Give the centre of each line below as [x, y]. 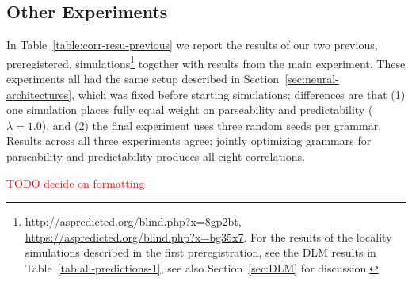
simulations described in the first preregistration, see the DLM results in [200, 252]
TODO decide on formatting [76, 183]
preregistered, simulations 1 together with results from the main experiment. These [206, 62]
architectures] [39, 94]
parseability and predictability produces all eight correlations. [156, 156]
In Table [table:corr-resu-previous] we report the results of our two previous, [192, 45]
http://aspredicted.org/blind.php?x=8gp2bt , [133, 221]
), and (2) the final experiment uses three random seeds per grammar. [212, 125]
